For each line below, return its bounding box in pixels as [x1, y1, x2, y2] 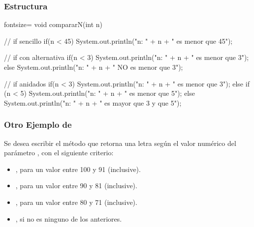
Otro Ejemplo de [4, 118, 72, 131]
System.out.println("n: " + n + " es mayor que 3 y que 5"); [4, 97, 182, 108]
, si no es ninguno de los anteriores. [15, 213, 122, 224]
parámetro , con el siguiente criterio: [4, 147, 114, 158]
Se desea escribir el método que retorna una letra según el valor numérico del [4, 138, 236, 148]
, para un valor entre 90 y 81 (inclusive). [15, 180, 137, 191]
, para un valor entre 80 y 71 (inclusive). [15, 197, 137, 207]
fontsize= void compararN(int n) [4, 19, 103, 29]
